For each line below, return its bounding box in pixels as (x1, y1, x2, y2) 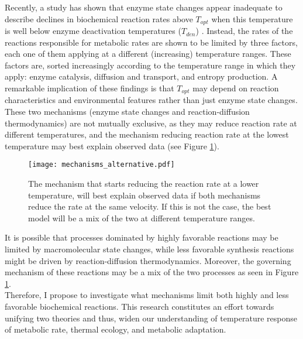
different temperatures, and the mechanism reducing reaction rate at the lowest (5, 128, 289, 141)
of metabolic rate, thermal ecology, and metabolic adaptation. (5, 323, 226, 335)
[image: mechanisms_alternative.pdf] (28, 160, 175, 169)
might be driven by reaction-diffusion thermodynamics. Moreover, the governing (5, 254, 291, 266)
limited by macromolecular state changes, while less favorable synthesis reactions (5, 243, 294, 255)
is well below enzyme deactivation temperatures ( (5, 25, 181, 37)
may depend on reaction (192, 82, 279, 94)
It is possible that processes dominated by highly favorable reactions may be (5, 231, 278, 244)
